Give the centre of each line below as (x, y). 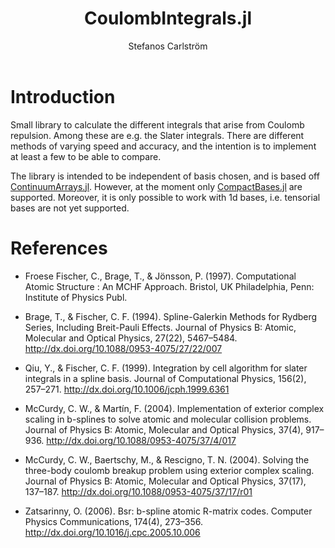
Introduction (63, 96)
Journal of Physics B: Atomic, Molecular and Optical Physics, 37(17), (165, 481)
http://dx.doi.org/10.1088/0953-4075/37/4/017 (141, 440)
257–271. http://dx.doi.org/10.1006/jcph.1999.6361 (127, 389)
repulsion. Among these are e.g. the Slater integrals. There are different (157, 135)
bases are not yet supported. (70, 208)
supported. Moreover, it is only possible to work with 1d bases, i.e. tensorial (165, 197)
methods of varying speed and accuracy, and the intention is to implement (163, 146)
